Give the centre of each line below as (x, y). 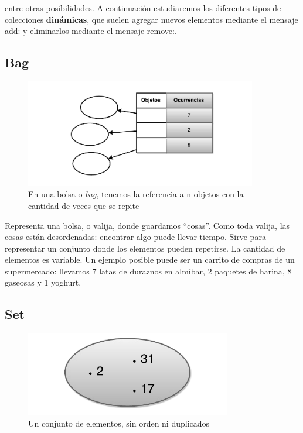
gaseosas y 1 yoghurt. (43, 282)
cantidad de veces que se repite (84, 205)
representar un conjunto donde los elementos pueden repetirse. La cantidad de (145, 248)
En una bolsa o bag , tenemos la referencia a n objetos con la (136, 194)
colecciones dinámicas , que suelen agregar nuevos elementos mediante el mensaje (151, 19)
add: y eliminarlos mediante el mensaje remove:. (91, 31)
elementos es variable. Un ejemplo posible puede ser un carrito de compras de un (150, 260)
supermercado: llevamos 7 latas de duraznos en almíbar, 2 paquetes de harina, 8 (148, 271)
